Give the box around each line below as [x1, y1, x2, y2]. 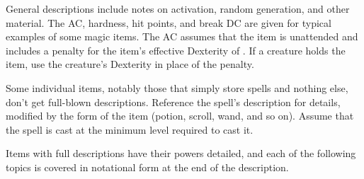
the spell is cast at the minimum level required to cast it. [6, 122, 254, 137]
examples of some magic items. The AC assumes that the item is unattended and [6, 29, 358, 44]
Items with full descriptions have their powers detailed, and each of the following [6, 146, 356, 161]
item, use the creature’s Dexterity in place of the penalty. [6, 57, 254, 71]
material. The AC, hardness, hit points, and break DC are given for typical [6, 15, 331, 30]
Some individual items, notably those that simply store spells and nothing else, [6, 80, 348, 95]
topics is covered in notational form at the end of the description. [6, 159, 289, 174]
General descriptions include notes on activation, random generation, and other [6, 1, 350, 16]
